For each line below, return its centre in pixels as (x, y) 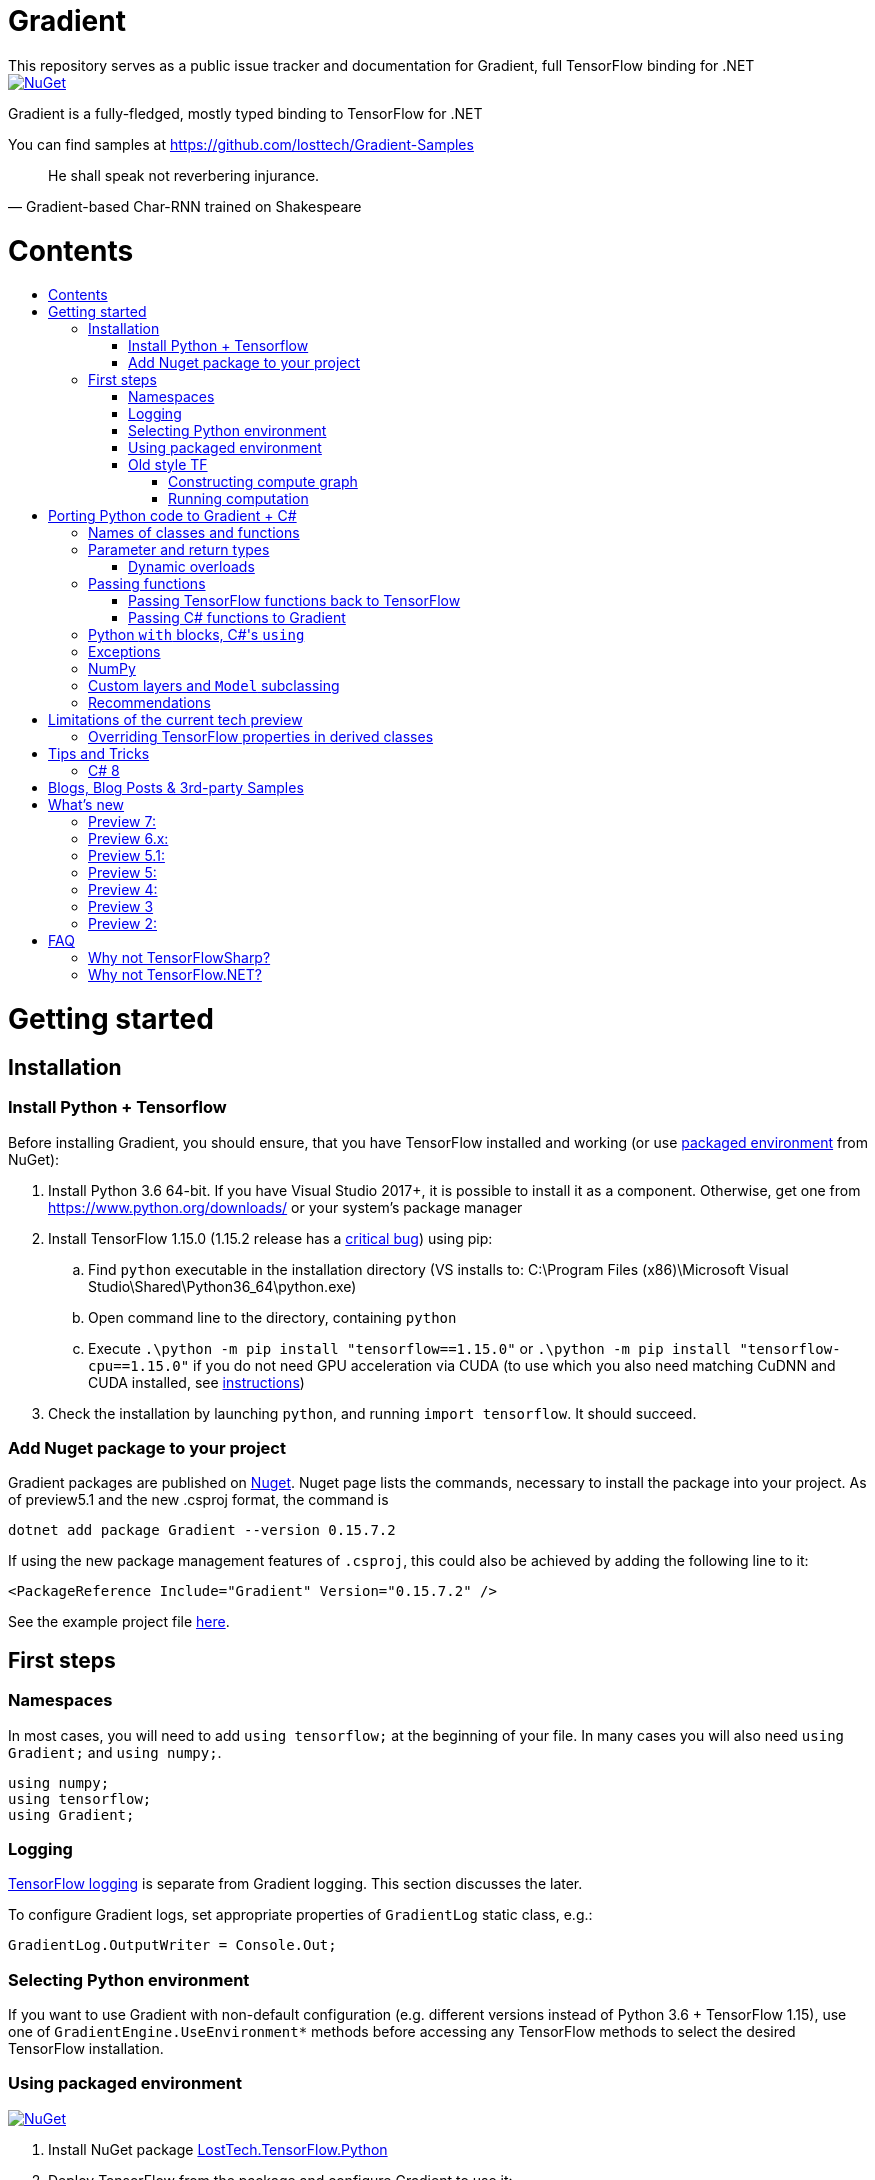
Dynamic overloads (191, 567)
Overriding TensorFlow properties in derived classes (261, 737)
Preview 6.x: (128, 839)
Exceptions (124, 652)
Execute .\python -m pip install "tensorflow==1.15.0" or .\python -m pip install (410, 1348)
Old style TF (168, 465)
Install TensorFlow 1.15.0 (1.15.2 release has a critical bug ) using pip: (270, 1238)
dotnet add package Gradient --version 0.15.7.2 (202, 1530)
